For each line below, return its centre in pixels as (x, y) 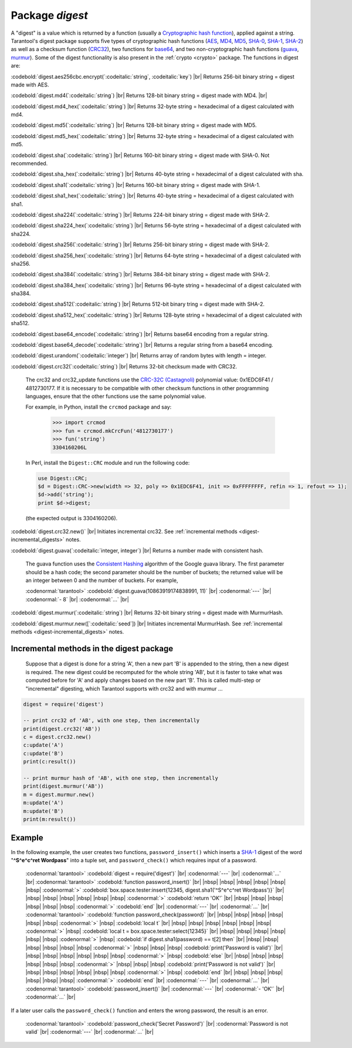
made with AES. (30, 85)
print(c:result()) (50, 762)
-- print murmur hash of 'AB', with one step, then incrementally (121, 778)
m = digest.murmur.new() (59, 794)
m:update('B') (43, 811)
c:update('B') (43, 753)
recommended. (29, 163)
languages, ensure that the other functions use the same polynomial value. (116, 396)
